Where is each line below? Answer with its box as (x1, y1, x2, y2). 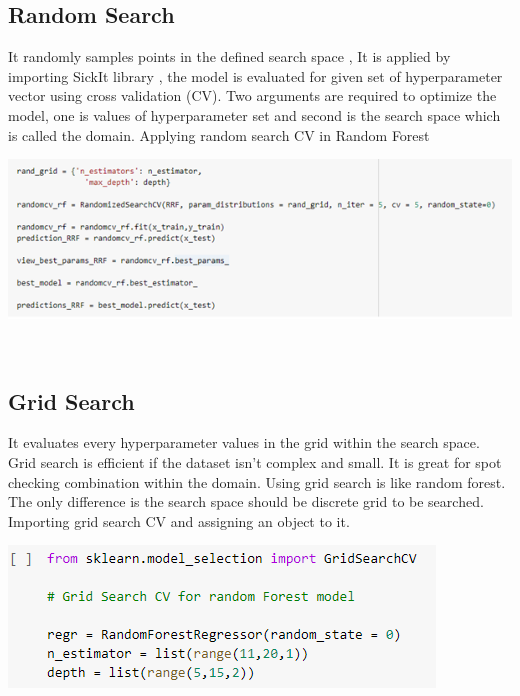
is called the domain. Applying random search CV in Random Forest (8, 124, 430, 145)
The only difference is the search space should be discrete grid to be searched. (8, 491, 484, 512)
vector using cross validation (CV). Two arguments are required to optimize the (8, 85, 497, 106)
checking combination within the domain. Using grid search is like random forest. (8, 471, 506, 492)
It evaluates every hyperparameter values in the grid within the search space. (8, 432, 480, 453)
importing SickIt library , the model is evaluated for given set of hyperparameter (8, 65, 503, 86)
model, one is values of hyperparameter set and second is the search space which (8, 104, 501, 125)
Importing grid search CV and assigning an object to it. (8, 510, 350, 531)
